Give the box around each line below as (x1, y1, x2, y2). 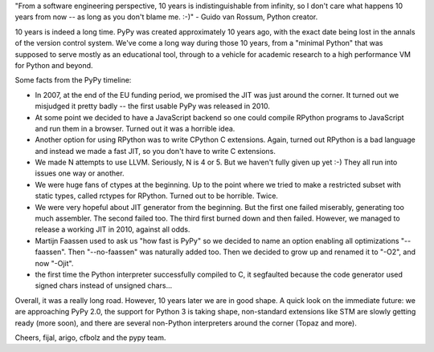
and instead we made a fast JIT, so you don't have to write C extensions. (35, 146, 276, 156)
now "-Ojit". (35, 258, 74, 268)
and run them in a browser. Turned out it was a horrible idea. (35, 123, 235, 133)
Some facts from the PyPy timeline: (14, 75, 132, 85)
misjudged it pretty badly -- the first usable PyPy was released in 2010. (35, 101, 271, 111)
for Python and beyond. (14, 60, 93, 70)
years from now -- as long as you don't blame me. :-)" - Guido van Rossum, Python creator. (14, 12, 318, 22)
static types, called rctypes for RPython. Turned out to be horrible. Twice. (35, 191, 279, 200)
